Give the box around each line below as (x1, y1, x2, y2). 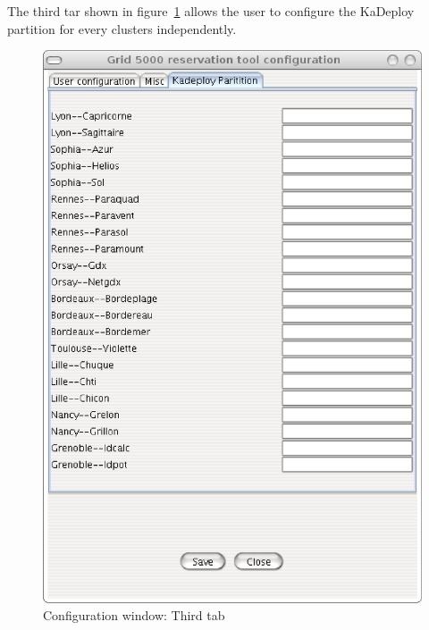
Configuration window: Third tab (43, 606, 225, 625)
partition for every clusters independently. (7, 19, 237, 38)
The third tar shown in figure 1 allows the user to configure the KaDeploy (7, 2, 415, 20)
